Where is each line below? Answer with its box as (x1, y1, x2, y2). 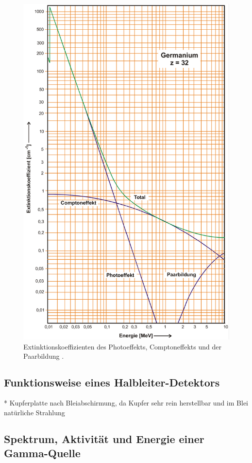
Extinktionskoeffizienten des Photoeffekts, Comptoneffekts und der (23, 341, 221, 351)
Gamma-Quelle (4, 445, 81, 461)
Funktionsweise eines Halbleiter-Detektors (4, 375, 220, 390)
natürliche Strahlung (4, 407, 65, 417)
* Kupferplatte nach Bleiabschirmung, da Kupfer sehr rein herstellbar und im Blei (4, 398, 248, 408)
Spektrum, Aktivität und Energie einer (4, 431, 204, 446)
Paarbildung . (23, 351, 64, 361)
